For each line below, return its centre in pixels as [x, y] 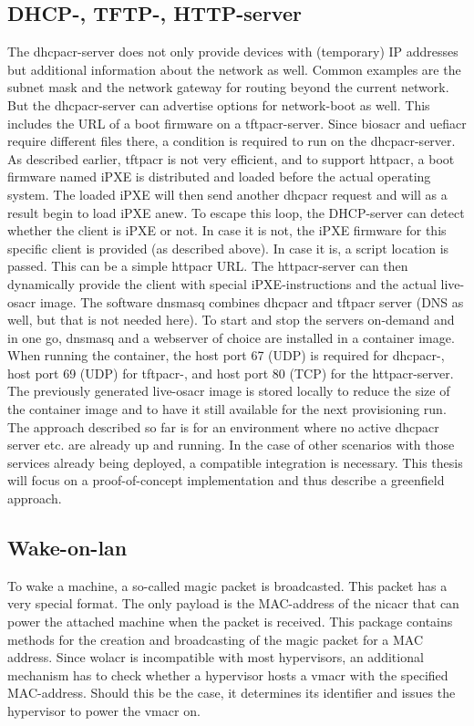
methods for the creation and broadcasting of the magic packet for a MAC [216, 639]
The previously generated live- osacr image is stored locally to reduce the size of [229, 391]
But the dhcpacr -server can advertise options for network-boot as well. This [219, 104]
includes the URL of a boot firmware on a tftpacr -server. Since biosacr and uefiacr [237, 123]
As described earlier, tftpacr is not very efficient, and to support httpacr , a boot [231, 158]
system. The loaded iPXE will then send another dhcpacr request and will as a [227, 194]
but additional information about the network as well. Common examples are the [234, 69]
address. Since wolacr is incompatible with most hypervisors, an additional [216, 657]
